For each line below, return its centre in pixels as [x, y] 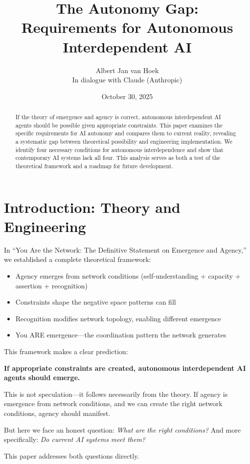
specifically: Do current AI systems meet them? [75, 439]
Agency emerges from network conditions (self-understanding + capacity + [128, 275]
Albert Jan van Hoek [127, 70]
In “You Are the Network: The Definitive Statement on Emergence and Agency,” [125, 249]
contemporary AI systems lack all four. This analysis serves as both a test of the [118, 158]
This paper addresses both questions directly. [72, 455]
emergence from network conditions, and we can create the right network [113, 403]
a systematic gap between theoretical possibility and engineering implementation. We [124, 142]
